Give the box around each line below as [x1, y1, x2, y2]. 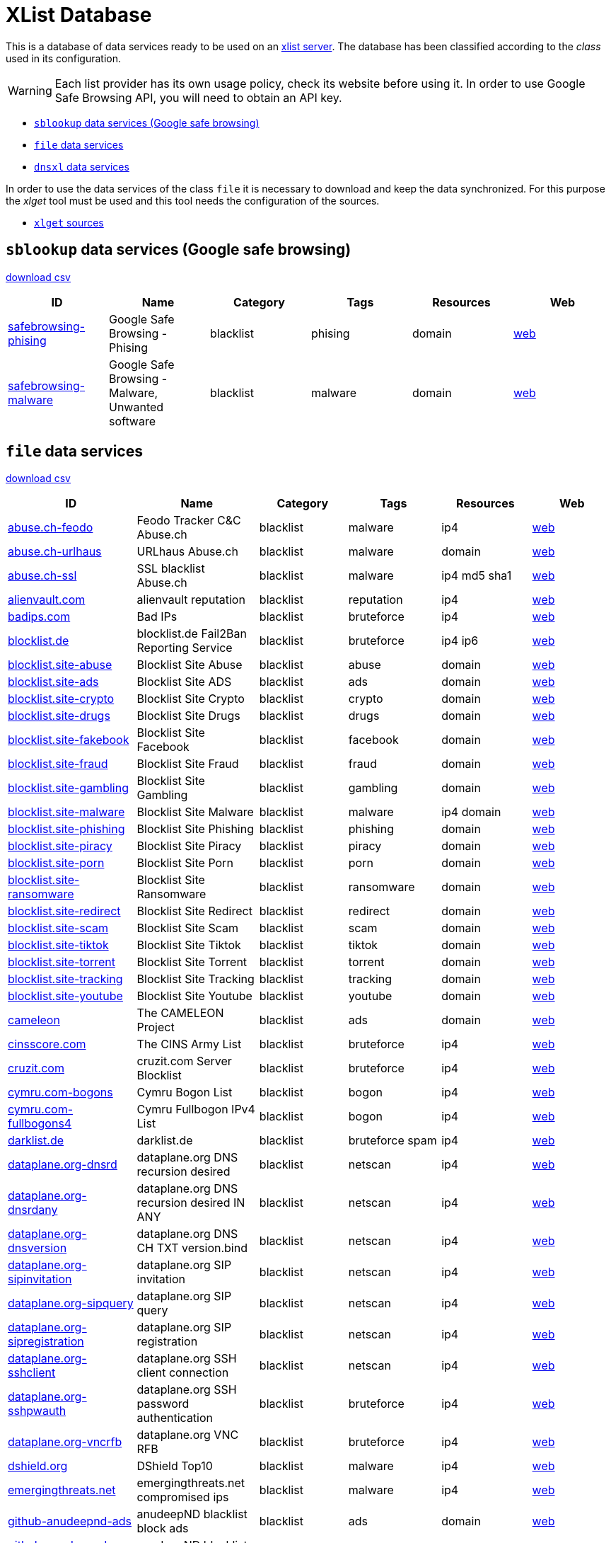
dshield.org [8, 1459, 68, 1474]
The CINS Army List [136, 1037, 242, 1052]
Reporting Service [136, 641, 233, 655]
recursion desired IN [136, 1195, 245, 1210]
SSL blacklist [136, 561, 205, 576]
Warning [8, 83, 52, 98]
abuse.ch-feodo [8, 520, 93, 535]
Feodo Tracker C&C [136, 513, 241, 528]
